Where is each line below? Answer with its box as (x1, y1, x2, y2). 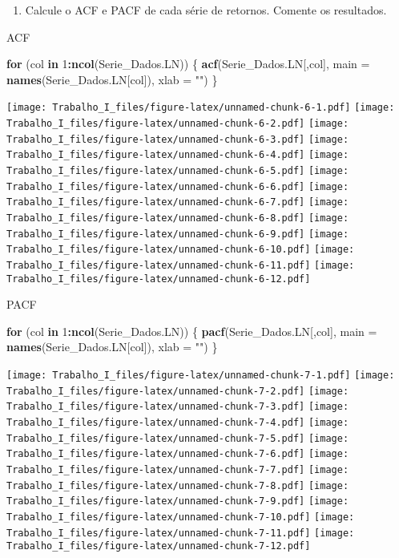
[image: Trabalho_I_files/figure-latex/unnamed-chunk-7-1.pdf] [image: (6, 370, 395, 382)
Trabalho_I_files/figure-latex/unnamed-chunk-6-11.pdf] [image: (6, 259, 355, 271)
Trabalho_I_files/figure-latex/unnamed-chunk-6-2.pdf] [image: (6, 118, 349, 130)
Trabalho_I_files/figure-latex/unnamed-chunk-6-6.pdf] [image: (6, 180, 349, 192)
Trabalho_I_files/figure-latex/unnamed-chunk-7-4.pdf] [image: (6, 417, 349, 428)
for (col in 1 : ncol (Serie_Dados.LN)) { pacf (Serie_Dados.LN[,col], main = (6, 322, 377, 339)
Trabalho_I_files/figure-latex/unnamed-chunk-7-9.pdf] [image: (6, 495, 349, 507)
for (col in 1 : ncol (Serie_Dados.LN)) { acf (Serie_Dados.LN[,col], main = (6, 55, 370, 72)
